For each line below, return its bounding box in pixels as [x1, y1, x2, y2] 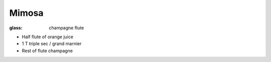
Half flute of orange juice [22, 34, 74, 40]
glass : [9, 25, 23, 31]
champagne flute [49, 25, 84, 31]
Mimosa [9, 7, 44, 18]
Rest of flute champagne [22, 48, 73, 54]
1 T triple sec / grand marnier [22, 41, 82, 47]
